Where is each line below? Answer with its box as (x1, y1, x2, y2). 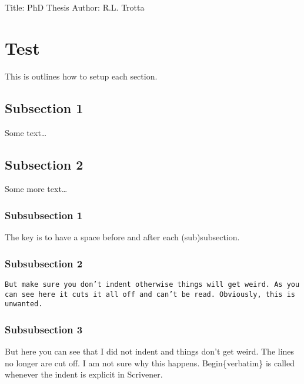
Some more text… (5, 183, 68, 195)
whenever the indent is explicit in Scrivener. (5, 368, 163, 380)
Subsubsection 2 (5, 256, 83, 270)
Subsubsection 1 (5, 207, 83, 222)
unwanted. (5, 300, 43, 309)
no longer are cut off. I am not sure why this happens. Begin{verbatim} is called (5, 356, 295, 369)
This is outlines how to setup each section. (5, 69, 158, 82)
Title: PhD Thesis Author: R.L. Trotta (5, 1, 145, 13)
